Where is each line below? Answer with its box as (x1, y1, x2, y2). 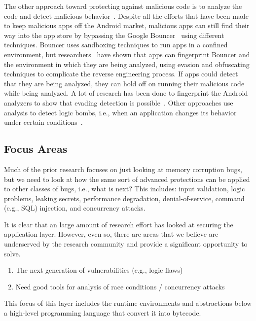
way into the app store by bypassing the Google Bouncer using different (4, 30, 224, 40)
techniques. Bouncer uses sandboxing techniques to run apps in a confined (4, 39, 228, 50)
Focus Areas (4, 141, 68, 156)
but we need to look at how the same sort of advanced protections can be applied (4, 174, 250, 184)
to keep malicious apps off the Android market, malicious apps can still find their (4, 20, 250, 31)
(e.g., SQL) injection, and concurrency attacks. (4, 203, 146, 213)
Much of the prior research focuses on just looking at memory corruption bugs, (4, 164, 242, 174)
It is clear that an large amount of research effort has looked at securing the (4, 219, 233, 229)
